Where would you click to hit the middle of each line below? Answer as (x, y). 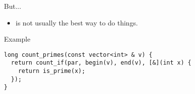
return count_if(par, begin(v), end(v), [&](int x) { (101, 63)
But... (13, 6)
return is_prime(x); (52, 71)
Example (17, 39)
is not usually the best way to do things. (77, 22)
